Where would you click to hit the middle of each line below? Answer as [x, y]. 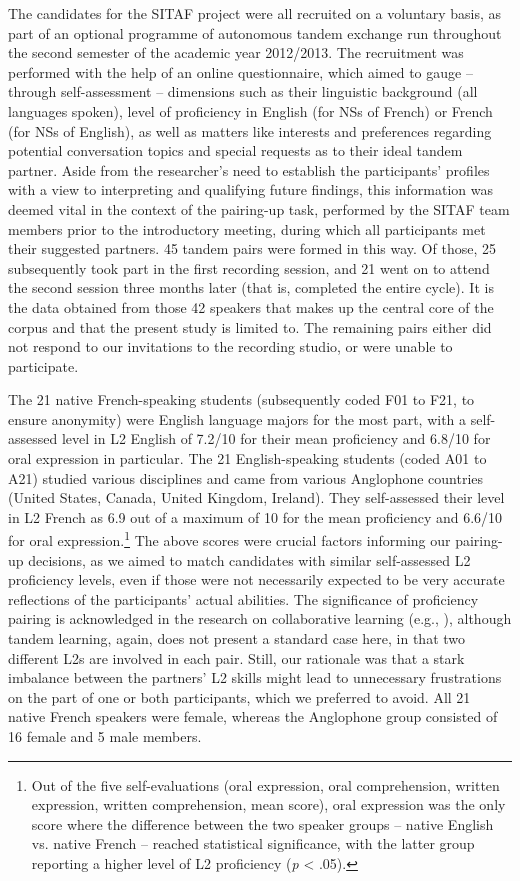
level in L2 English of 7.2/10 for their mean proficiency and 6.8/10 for [276, 438]
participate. [43, 365]
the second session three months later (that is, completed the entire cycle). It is [251, 287]
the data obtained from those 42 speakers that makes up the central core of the [251, 306]
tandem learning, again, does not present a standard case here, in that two [237, 638]
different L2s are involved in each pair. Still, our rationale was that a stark [236, 657]
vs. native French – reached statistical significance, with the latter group [253, 843]
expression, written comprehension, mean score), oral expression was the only [268, 804]
